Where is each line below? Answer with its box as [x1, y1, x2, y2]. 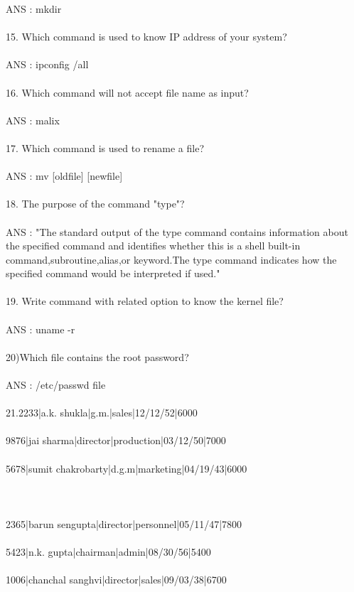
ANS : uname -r [6, 321, 75, 336]
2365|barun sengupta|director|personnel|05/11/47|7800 [6, 516, 242, 531]
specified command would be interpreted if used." [6, 266, 220, 281]
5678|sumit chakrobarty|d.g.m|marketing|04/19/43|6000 [6, 461, 247, 475]
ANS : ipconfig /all [6, 57, 89, 72]
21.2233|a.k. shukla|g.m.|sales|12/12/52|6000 [6, 405, 198, 420]
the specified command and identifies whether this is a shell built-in [6, 238, 301, 253]
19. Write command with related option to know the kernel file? [6, 294, 284, 308]
